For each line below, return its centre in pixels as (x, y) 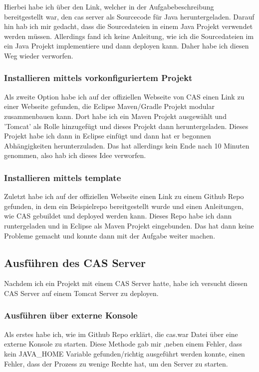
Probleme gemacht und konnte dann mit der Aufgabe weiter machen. (110, 235)
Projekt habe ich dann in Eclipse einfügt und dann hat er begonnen (108, 136)
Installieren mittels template (63, 177)
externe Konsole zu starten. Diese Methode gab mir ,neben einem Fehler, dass (123, 344)
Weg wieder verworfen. (39, 55)
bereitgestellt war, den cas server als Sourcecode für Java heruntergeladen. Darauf (129, 16)
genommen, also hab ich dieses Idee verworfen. (75, 155)
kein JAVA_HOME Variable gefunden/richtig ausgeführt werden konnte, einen (125, 353)
